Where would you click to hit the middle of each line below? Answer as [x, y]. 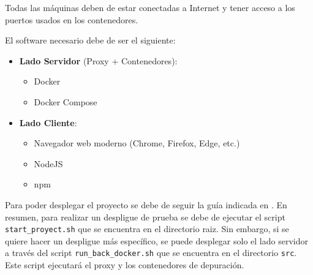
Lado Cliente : [48, 122]
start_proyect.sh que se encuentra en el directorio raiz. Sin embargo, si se [147, 229]
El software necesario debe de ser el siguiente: [90, 40]
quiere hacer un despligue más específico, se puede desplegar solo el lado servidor [156, 240]
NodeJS [48, 163]
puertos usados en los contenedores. [72, 19]
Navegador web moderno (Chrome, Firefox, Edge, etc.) [137, 143]
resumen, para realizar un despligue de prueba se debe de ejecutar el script [145, 217]
